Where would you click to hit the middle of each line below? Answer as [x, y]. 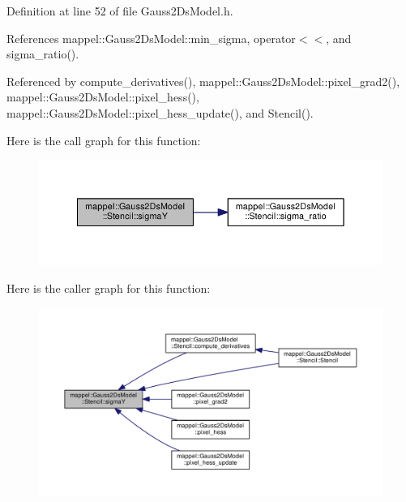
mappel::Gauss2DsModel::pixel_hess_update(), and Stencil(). [160, 112]
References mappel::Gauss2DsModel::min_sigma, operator [151, 38]
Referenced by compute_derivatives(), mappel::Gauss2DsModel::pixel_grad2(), [203, 81]
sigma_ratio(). [43, 54]
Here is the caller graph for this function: [109, 288]
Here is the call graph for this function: [104, 140]
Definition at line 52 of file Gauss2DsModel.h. [120, 11]
